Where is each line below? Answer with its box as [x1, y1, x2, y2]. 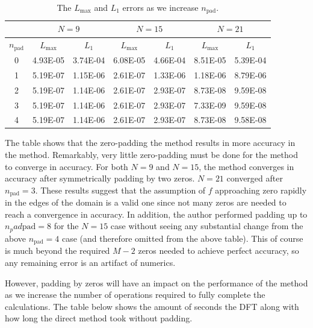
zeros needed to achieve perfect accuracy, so [138, 244, 299, 257]
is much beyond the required [5, 244, 110, 257]
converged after [226, 172, 283, 184]
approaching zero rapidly [215, 183, 307, 196]
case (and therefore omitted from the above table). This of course [61, 232, 303, 244]
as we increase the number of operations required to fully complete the [5, 288, 265, 301]
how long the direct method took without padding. [5, 312, 193, 324]
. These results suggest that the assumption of [35, 183, 206, 196]
